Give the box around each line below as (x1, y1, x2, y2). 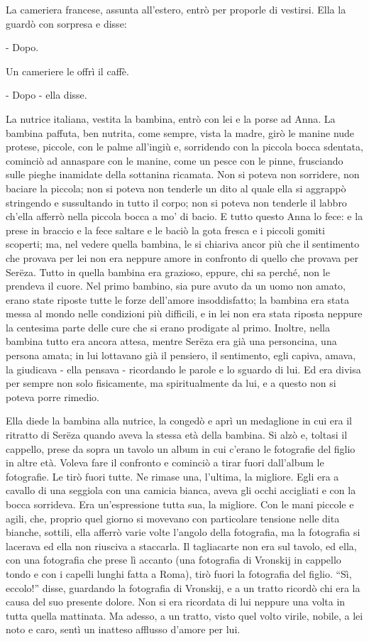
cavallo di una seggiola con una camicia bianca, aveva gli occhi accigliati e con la (6, 483, 356, 498)
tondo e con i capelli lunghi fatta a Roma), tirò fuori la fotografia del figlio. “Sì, (6, 566, 352, 581)
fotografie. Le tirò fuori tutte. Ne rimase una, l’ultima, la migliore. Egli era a (6, 469, 339, 483)
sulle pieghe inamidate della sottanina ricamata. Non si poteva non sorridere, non (6, 167, 360, 182)
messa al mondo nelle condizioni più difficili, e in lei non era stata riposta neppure (6, 306, 363, 321)
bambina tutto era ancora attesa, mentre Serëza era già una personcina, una (6, 334, 337, 349)
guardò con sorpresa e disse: (6, 16, 127, 31)
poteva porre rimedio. (6, 389, 99, 404)
